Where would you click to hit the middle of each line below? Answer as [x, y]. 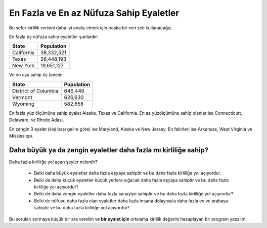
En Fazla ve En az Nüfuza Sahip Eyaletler [94, 13]
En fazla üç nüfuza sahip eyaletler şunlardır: [54, 37]
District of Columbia [35, 91]
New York [23, 66]
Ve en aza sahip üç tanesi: [36, 75]
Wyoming [23, 104]
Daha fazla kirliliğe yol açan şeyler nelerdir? [53, 162]
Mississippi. [21, 136]
